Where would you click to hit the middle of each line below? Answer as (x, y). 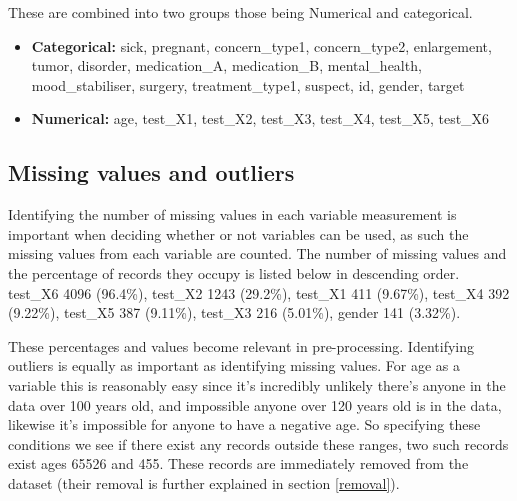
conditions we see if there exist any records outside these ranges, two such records (258, 443)
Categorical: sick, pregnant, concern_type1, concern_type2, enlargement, (261, 45)
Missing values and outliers (151, 172)
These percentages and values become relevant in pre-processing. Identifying (241, 345)
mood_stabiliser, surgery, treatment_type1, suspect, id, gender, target (248, 84)
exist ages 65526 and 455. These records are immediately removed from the (238, 463)
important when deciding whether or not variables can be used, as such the (238, 233)
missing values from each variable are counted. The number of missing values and (257, 253)
